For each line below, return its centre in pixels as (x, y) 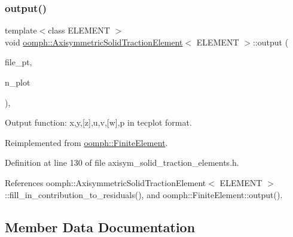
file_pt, (19, 62)
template (21, 30)
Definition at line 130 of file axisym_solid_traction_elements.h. (122, 162)
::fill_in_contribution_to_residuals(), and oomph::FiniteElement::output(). (144, 194)
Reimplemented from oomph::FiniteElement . (86, 142)
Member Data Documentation (100, 227)
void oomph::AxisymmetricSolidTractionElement (94, 42)
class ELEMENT (79, 30)
